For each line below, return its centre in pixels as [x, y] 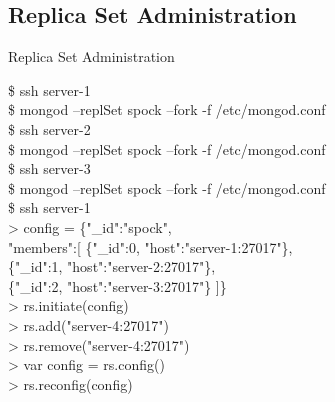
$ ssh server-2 [49, 128]
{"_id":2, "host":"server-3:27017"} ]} [117, 285]
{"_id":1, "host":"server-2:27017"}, [112, 266]
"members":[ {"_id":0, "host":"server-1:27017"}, [150, 246]
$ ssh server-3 [49, 168]
